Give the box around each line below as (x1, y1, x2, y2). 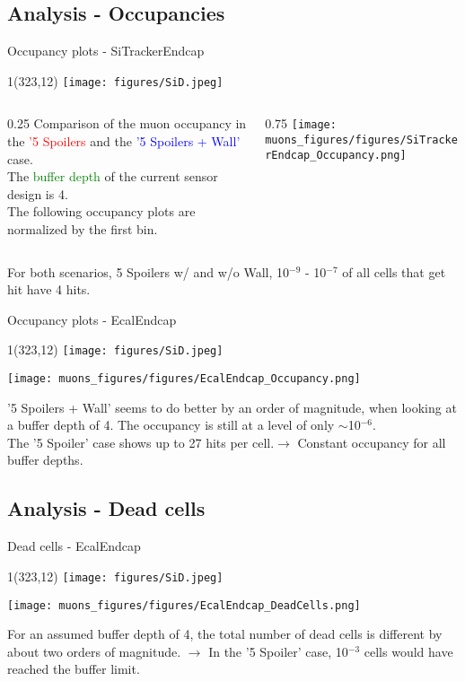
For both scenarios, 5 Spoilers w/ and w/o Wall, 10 (7, 262, 290, 281)
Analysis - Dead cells (7, 494, 206, 522)
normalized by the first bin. (7, 220, 158, 239)
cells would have (364, 642, 453, 660)
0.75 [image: (265, 114, 337, 133)
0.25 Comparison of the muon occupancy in (7, 114, 247, 133)
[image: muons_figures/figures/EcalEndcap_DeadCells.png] (7, 598, 361, 612)
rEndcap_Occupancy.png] (265, 148, 407, 162)
